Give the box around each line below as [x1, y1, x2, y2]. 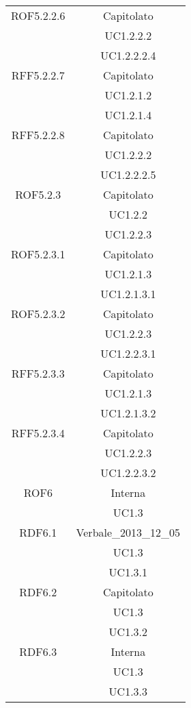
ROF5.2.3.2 [11, 306, 65, 321]
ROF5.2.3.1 [11, 246, 65, 262]
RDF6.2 [19, 584, 57, 600]
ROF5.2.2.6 [11, 8, 65, 23]
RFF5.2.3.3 [11, 365, 65, 381]
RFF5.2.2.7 [11, 67, 65, 83]
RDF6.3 [19, 644, 57, 659]
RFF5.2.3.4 [11, 425, 65, 441]
